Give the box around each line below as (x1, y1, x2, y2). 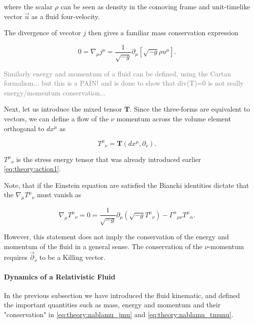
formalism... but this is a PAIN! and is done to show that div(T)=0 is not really (4, 78, 244, 88)
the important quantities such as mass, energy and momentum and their (4, 300, 221, 310)
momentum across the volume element (116, 113, 231, 123)
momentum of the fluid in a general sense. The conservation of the (4, 241, 203, 251)
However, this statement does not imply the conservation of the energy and (4, 231, 229, 242)
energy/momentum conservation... (4, 87, 106, 97)
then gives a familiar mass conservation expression (88, 27, 239, 38)
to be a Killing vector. (39, 252, 106, 262)
